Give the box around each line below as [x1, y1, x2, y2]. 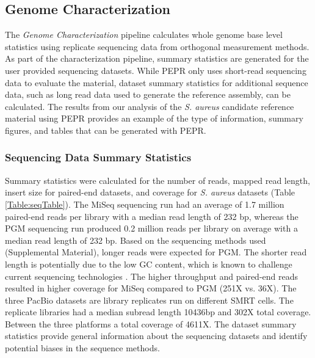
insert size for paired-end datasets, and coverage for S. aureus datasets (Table [5, 186, 295, 199]
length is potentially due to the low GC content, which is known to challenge [5, 257, 292, 270]
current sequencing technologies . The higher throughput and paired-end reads [5, 269, 299, 282]
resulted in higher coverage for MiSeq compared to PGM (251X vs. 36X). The [5, 282, 297, 294]
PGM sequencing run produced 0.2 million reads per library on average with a [5, 222, 298, 235]
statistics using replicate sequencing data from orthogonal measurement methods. [5, 40, 310, 53]
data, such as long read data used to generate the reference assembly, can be [5, 88, 291, 101]
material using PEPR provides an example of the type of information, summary [5, 112, 303, 125]
